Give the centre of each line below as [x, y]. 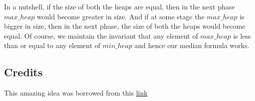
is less [242, 35]
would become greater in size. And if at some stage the [121, 16]
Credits [23, 72]
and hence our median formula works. [192, 45]
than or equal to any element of [52, 45]
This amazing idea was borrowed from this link [76, 93]
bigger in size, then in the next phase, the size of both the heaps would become [125, 26]
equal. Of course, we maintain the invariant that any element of [101, 35]
